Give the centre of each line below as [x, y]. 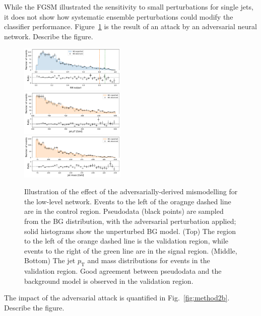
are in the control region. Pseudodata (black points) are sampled [124, 211]
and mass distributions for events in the [149, 260]
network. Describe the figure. [49, 36]
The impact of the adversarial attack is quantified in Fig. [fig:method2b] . [117, 298]
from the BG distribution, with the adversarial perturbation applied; [130, 221]
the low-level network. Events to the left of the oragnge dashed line [128, 201]
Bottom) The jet [50, 260]
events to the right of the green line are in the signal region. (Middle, [131, 250]
